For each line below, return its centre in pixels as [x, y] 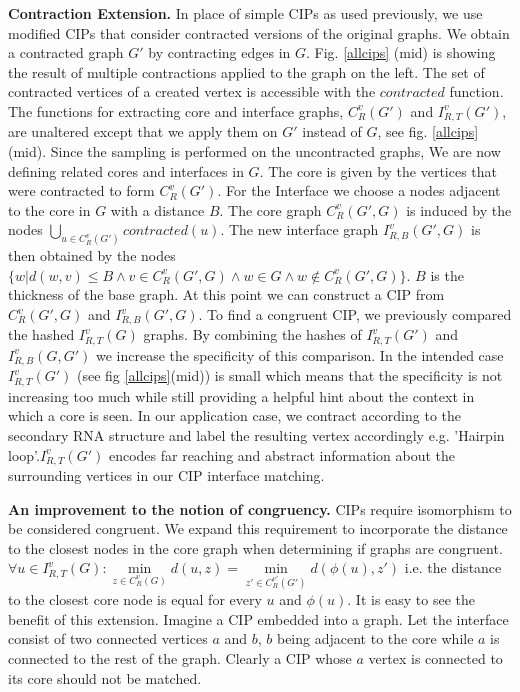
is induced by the [459, 209]
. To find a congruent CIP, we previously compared [355, 314]
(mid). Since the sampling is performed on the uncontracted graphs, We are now [254, 151]
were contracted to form [81, 190]
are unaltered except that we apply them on [143, 131]
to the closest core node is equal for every [135, 599]
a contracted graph [66, 52]
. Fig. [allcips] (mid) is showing [401, 52]
